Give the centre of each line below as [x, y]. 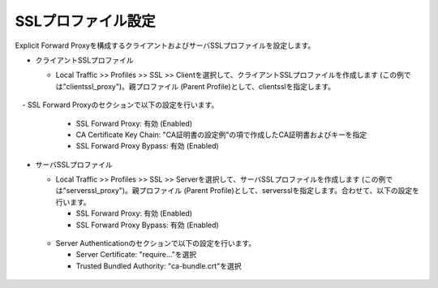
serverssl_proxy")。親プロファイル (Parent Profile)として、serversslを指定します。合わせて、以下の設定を [243, 191]
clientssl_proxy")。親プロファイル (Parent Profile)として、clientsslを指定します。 [201, 86]
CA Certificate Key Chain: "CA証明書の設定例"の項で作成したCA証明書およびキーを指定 [221, 135]
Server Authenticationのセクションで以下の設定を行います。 [156, 243]
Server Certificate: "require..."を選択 [136, 255]
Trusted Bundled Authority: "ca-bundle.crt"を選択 [159, 266]
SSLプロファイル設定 [85, 21]
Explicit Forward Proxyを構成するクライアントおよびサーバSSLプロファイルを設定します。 [165, 45]
